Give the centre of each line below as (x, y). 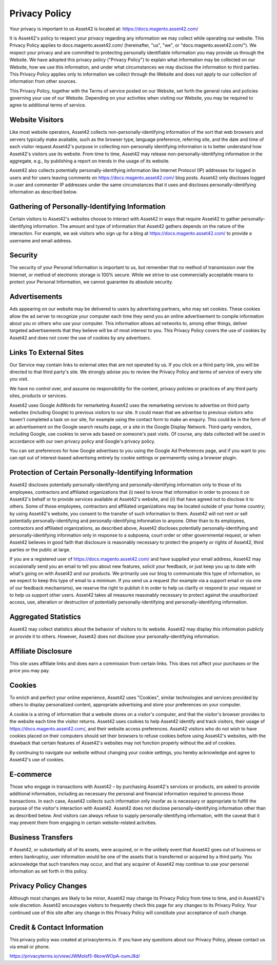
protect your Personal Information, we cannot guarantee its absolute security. (91, 282)
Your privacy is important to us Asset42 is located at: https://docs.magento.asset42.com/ (104, 29)
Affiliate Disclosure (41, 651)
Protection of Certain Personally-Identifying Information (101, 472)
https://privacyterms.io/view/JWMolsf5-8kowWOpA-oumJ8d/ (75, 956)
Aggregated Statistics (45, 617)
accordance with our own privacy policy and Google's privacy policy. (82, 441)
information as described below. (44, 192)
